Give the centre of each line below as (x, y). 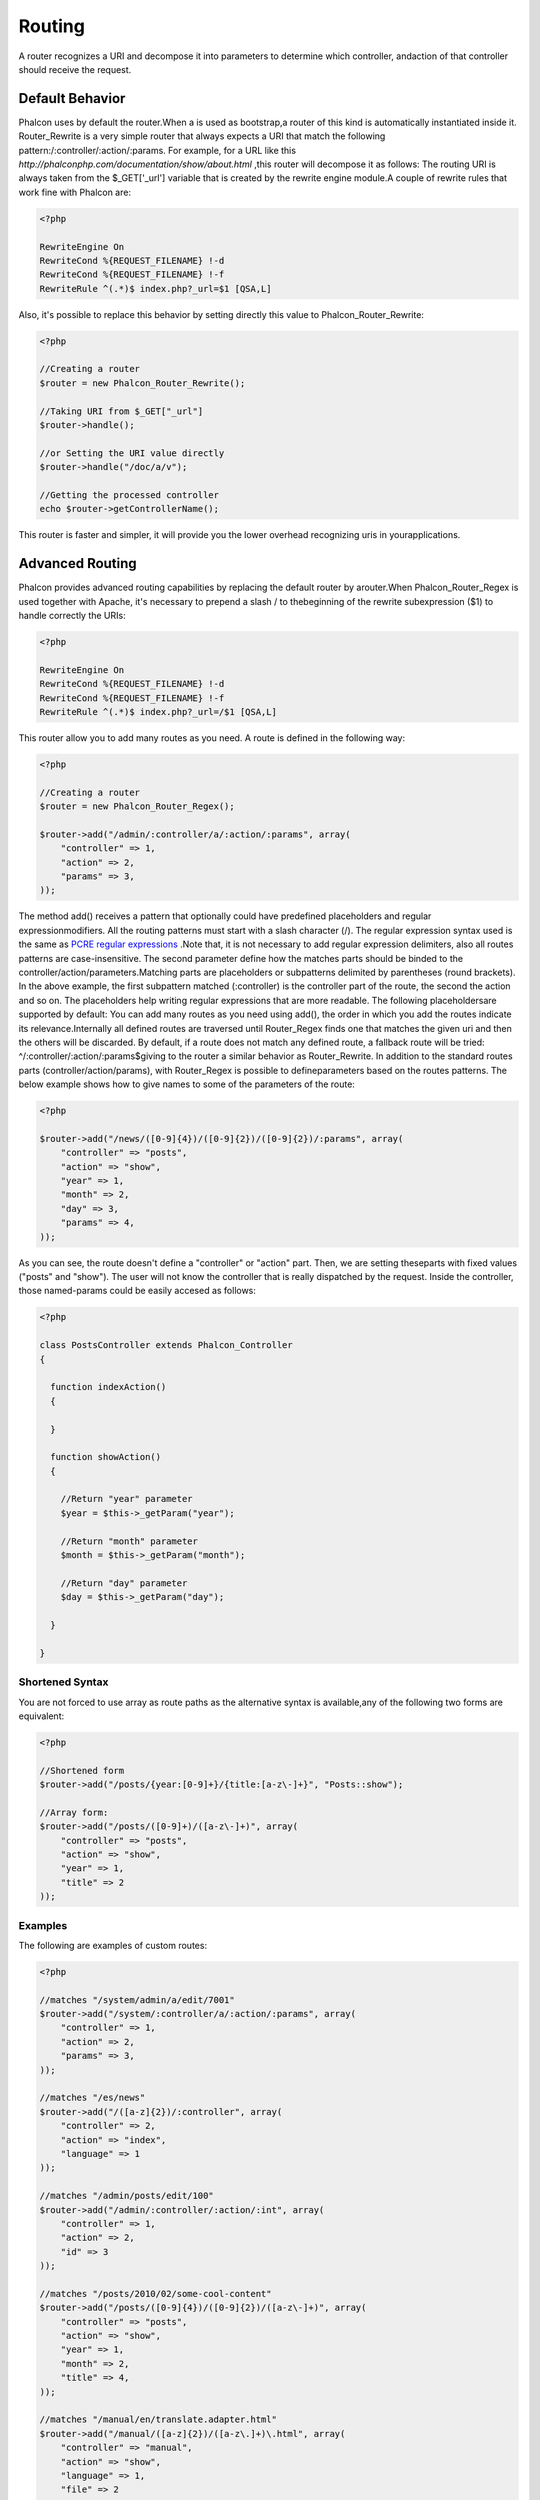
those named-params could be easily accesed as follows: (137, 1291)
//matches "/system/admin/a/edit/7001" (137, 1999)
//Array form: (74, 1812)
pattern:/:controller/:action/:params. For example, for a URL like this (157, 150)
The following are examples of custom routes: (113, 1945)
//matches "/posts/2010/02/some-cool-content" (155, 2293)
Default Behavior (72, 98)
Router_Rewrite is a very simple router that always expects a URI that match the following (202, 136)
